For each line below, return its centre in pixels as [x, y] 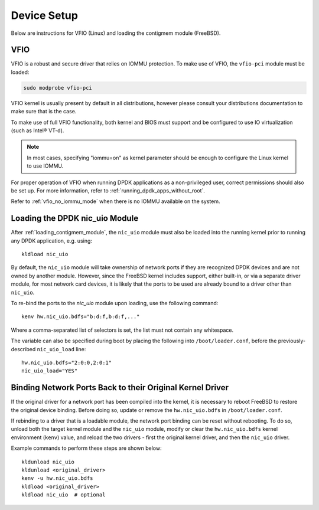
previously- [292, 341]
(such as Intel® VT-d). [38, 130]
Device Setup [44, 15]
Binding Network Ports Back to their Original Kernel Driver [120, 388]
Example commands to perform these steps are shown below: [86, 448]
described [23, 349]
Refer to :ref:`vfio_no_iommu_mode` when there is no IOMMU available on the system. [115, 201]
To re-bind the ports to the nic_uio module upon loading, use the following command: [115, 303]
